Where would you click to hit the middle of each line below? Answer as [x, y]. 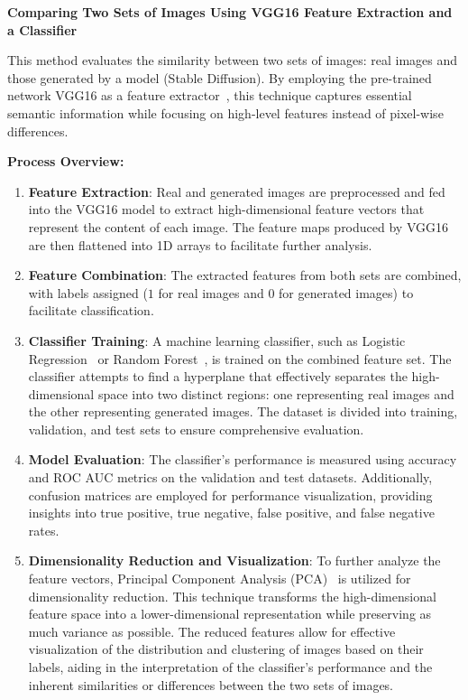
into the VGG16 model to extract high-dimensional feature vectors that [226, 209]
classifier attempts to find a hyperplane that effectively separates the [218, 376]
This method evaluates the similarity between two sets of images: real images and [233, 60]
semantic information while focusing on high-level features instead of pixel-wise [225, 112]
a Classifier [42, 29]
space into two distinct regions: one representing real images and [276, 393]
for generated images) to [346, 292]
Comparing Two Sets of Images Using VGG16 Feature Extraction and [230, 12]
